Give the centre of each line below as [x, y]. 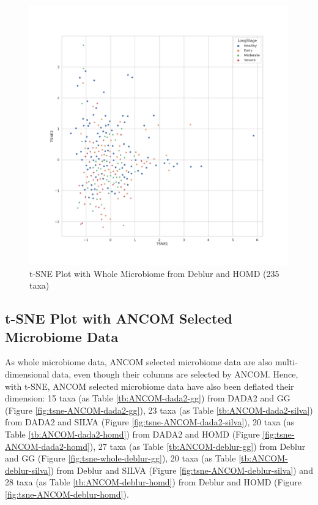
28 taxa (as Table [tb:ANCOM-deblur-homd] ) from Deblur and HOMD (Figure [153, 482]
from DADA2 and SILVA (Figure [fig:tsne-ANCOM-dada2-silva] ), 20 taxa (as [150, 422]
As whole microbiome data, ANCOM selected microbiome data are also [139, 362]
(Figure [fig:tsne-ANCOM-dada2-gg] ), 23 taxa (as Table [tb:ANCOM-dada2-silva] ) [159, 410]
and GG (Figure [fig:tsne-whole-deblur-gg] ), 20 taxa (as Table [120, 458]
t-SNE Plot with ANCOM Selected [119, 318]
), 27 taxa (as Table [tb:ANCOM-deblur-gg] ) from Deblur [198, 446]
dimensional [27, 374]
